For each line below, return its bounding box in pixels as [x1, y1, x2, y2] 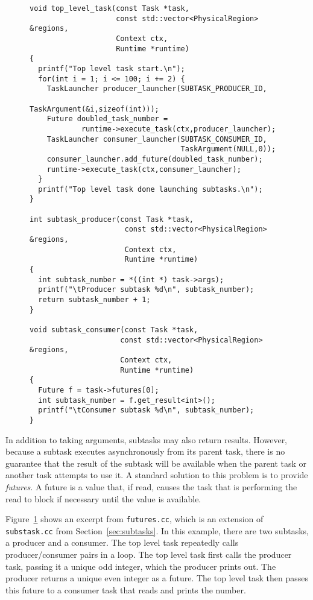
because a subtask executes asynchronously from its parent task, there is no [5, 445, 285, 458]
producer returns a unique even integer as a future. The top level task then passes [5, 572, 308, 584]
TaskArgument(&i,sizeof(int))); [30, 104, 159, 113]
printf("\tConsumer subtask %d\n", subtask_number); [38, 406, 255, 415]
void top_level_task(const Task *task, [30, 4, 189, 13]
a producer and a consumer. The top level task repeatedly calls [5, 536, 239, 549]
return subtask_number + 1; [38, 295, 151, 305]
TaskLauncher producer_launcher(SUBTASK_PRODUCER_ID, [46, 84, 267, 93]
